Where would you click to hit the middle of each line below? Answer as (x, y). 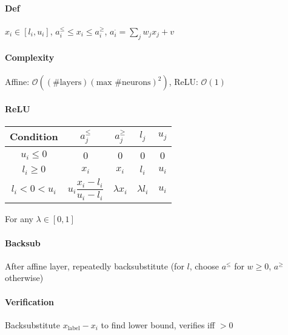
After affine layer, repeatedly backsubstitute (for (95, 266)
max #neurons (123, 83)
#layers (67, 83)
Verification (29, 301)
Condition (34, 137)
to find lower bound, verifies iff (158, 324)
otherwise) (24, 278)
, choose (204, 266)
